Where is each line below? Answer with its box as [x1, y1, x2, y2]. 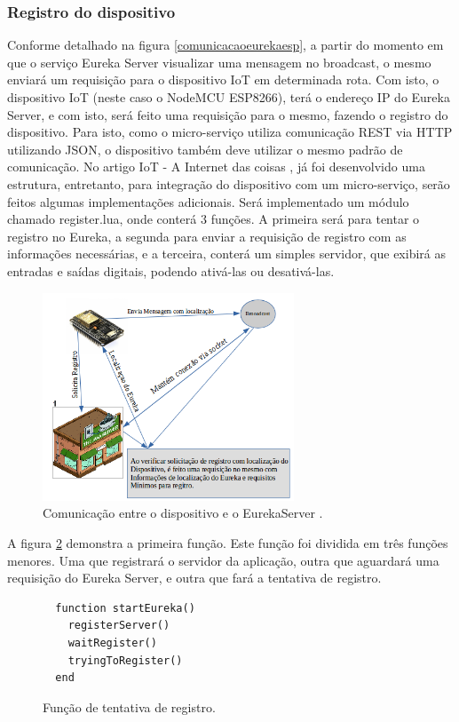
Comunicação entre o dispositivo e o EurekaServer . [43, 504, 323, 522]
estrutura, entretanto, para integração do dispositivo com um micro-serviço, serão [7, 174, 450, 193]
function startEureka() [55, 601, 195, 615]
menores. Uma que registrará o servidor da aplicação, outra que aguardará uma [7, 551, 439, 569]
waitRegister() [67, 637, 157, 650]
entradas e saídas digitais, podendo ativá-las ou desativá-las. [7, 261, 335, 280]
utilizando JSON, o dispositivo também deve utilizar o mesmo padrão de [7, 139, 403, 158]
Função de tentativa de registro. [43, 697, 216, 716]
